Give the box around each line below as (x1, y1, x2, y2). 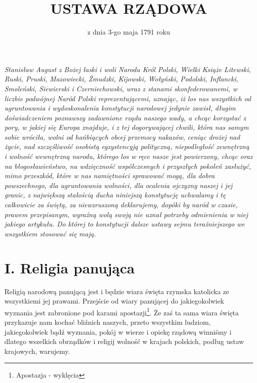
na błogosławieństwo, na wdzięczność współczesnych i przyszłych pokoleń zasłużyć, (4, 160, 251, 171)
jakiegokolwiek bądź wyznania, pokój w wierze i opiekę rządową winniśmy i (4, 326, 232, 337)
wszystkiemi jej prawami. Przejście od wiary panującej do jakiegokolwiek (4, 296, 224, 306)
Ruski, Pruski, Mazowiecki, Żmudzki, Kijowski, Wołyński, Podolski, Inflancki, (4, 74, 239, 84)
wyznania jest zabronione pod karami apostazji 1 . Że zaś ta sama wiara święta (4, 306, 239, 317)
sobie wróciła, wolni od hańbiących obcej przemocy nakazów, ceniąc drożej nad (4, 131, 240, 142)
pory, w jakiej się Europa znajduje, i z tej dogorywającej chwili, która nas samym (4, 122, 249, 132)
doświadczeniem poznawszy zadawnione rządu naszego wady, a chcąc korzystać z (4, 112, 246, 122)
